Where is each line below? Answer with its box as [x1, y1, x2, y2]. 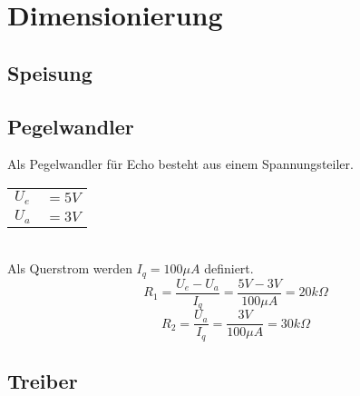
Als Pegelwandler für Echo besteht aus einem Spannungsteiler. [7, 154, 354, 173]
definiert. [204, 259, 254, 278]
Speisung [7, 58, 92, 86]
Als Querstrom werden [7, 259, 132, 278]
